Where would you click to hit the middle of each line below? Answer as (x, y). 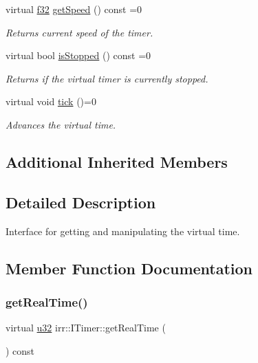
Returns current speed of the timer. (79, 32)
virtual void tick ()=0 (51, 101)
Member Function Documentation (129, 268)
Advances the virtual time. (61, 124)
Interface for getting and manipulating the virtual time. (123, 231)
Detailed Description (81, 202)
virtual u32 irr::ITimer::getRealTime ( (86, 328)
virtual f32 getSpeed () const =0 (74, 9)
